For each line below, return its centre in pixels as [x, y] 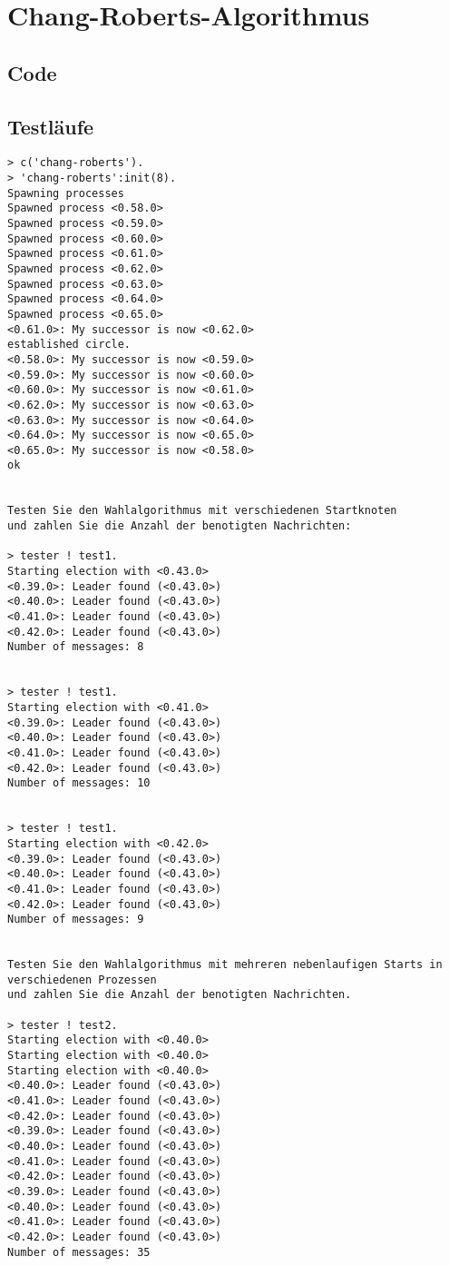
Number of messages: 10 [79, 783]
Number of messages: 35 [79, 1252]
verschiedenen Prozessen [82, 979]
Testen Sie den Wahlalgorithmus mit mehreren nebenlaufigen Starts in [225, 965]
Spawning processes [66, 193]
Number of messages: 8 [76, 647]
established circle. [69, 345]
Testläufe [51, 126]
